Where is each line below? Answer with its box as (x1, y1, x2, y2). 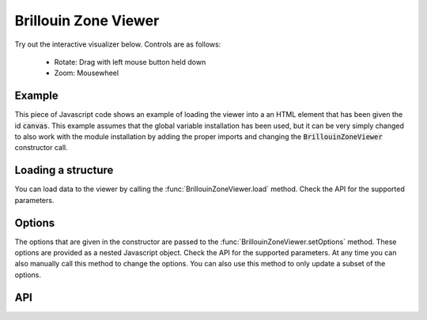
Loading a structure (14, 164, 114, 177)
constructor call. (14, 143, 69, 152)
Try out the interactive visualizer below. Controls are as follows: (14, 40, 221, 49)
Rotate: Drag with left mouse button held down (54, 57, 206, 66)
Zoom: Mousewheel (54, 68, 119, 78)
